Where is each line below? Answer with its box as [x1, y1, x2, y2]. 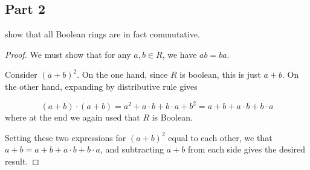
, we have [162, 48, 197, 60]
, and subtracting [100, 143, 164, 156]
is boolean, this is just [179, 68, 261, 81]
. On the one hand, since [77, 68, 168, 81]
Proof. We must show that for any [5, 48, 131, 60]
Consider [5, 68, 37, 81]
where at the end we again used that [5, 111, 140, 124]
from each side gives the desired [187, 143, 305, 156]
